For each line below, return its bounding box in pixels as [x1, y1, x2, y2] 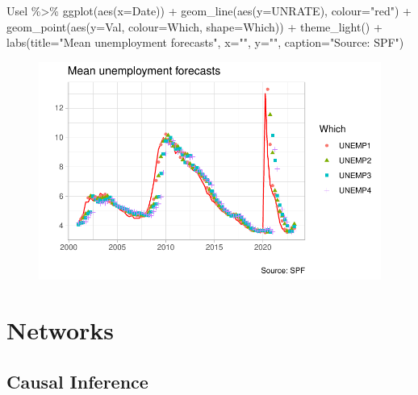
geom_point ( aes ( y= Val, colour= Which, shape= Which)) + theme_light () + [6, 18, 382, 35]
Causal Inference [6, 368, 148, 393]
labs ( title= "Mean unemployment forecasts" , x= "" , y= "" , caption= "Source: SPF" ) [6, 34, 404, 51]
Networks [6, 314, 115, 347]
